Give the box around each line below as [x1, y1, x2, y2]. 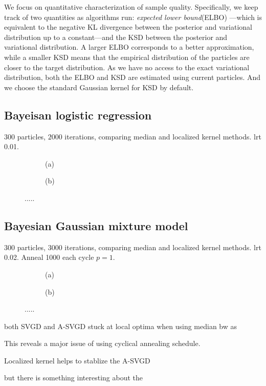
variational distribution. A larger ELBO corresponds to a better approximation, [4, 42, 254, 52]
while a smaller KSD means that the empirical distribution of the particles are [4, 51, 250, 62]
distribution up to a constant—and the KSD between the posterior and [4, 31, 228, 42]
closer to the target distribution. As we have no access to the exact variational [4, 62, 250, 72]
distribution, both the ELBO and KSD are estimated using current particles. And [4, 72, 261, 83]
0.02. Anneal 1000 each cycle [4, 252, 94, 262]
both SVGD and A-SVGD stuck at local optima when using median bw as [4, 320, 237, 331]
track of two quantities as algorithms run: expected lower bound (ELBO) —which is [4, 11, 262, 22]
